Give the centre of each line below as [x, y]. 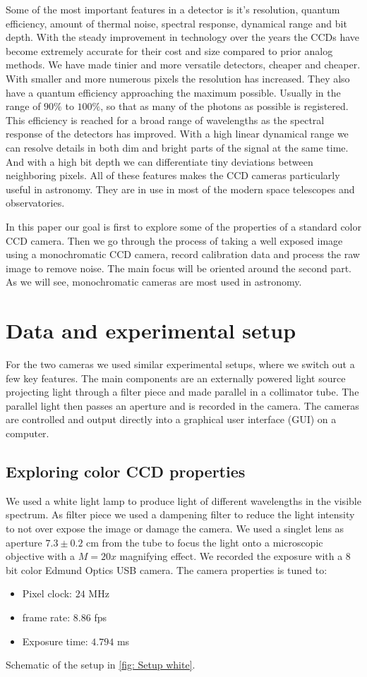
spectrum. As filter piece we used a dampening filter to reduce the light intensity [180, 514]
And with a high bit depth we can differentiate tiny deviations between [160, 161]
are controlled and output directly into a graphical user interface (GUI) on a [171, 419]
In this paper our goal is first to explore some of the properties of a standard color [183, 226]
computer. [28, 433]
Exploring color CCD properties [126, 471]
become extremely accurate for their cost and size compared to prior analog [169, 50]
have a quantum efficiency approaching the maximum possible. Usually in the [173, 92]
